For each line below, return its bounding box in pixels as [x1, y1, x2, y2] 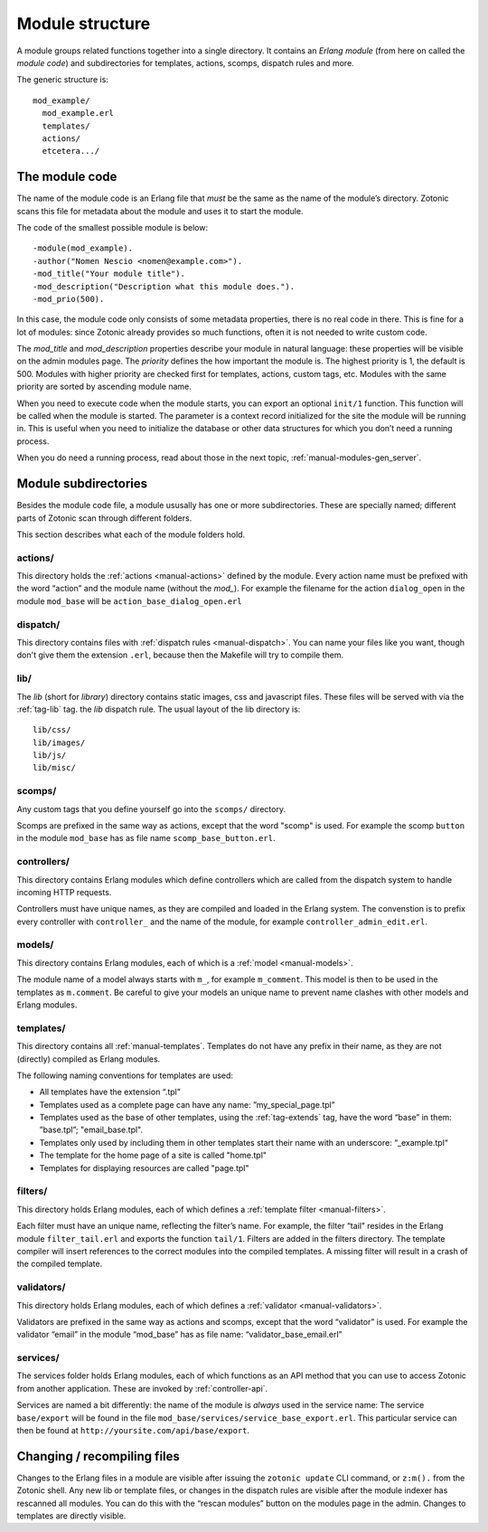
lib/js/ [33, 751, 67, 761]
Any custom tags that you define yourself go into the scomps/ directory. [16, 803, 286, 814]
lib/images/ [33, 737, 86, 748]
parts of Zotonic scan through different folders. [16, 512, 192, 524]
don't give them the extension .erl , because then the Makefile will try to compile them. [16, 649, 343, 660]
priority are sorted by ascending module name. [16, 381, 192, 392]
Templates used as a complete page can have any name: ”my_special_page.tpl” [39, 1099, 335, 1110]
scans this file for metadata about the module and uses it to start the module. [16, 205, 304, 216]
